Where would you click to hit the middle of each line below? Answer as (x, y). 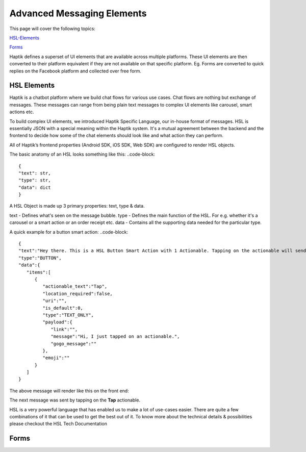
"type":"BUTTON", (40, 258)
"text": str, (35, 173)
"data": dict (35, 187)
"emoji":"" (56, 358)
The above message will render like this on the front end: (69, 391)
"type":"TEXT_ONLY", (68, 315)
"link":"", (64, 329)
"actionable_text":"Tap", (75, 286)
